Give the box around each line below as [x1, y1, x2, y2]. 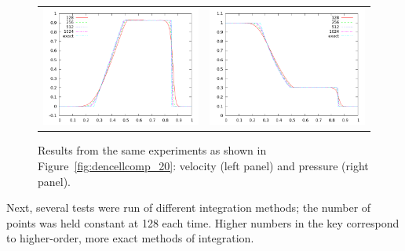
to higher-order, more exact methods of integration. [6, 230, 254, 246]
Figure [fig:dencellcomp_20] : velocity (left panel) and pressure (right [38, 157, 369, 173]
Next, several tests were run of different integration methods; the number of [6, 199, 371, 216]
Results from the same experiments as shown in [38, 142, 267, 158]
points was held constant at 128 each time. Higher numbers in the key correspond [6, 214, 400, 231]
